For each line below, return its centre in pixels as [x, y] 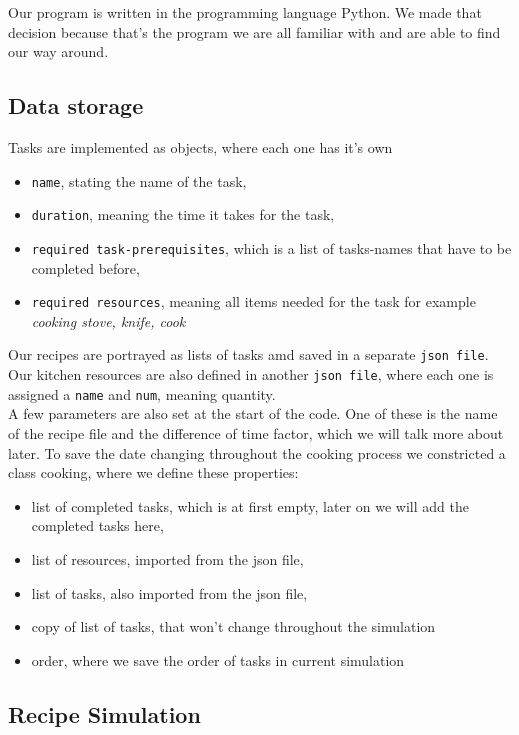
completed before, [85, 267]
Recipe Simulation [104, 713]
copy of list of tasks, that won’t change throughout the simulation [233, 626]
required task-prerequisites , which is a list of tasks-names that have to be [271, 247]
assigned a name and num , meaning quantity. [142, 393]
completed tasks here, [97, 525]
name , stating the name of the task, [139, 180]
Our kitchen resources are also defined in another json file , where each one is [251, 374]
